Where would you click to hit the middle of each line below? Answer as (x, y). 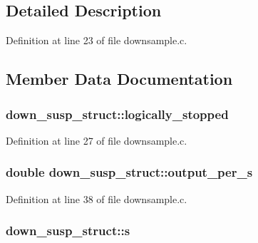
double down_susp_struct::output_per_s (129, 172)
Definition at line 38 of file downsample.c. (97, 198)
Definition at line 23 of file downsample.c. (97, 40)
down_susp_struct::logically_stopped (117, 114)
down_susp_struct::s (68, 231)
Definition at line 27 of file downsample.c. (97, 140)
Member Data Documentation (119, 79)
